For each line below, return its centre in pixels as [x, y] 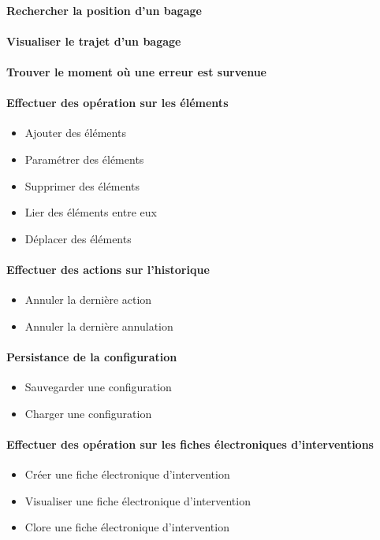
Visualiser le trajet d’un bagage [94, 41]
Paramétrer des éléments [84, 159]
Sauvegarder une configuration [98, 387]
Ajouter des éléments [75, 133]
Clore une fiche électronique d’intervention [127, 527]
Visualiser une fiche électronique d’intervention [138, 500]
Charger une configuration [88, 413]
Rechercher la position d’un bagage [104, 10]
